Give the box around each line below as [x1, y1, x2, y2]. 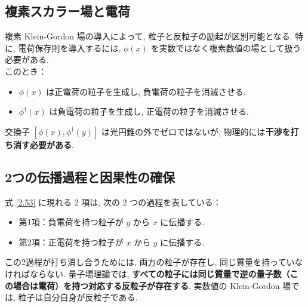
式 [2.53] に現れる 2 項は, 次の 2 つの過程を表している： [5, 195, 221, 208]
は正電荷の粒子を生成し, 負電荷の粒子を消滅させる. [46, 85, 246, 97]
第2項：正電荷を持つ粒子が [19, 235, 124, 248]
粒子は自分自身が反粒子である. [18, 291, 138, 303]
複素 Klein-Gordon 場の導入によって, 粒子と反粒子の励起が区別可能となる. [5, 30, 292, 42]
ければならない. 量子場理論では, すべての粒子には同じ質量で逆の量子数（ [5, 267, 290, 280]
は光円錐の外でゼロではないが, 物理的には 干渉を [101, 125, 291, 137]
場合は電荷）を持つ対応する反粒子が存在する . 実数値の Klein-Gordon [13, 279, 280, 291]
